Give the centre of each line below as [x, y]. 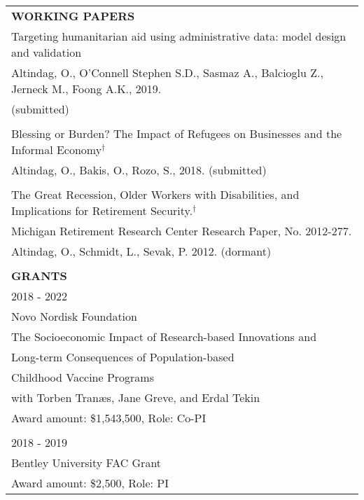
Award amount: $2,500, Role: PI [90, 483]
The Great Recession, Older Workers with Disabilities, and [155, 194]
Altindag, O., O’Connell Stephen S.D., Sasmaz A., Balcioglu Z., [167, 72]
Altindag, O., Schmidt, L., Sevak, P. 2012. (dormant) [141, 251]
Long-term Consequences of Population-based [123, 357]
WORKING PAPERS [73, 16]
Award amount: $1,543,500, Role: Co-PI [109, 418]
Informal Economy [57, 150]
